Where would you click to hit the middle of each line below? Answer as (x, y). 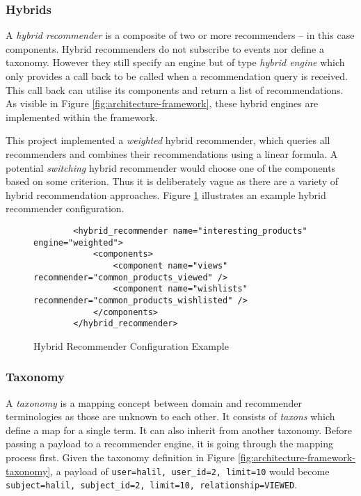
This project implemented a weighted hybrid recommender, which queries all (168, 140)
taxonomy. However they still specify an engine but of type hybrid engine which (175, 62)
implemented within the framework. (82, 117)
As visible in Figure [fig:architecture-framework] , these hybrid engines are (162, 103)
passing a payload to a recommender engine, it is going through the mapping (169, 443)
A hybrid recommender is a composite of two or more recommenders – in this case (180, 35)
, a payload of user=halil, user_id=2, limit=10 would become (190, 471)
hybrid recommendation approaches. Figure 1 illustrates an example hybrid (166, 194)
